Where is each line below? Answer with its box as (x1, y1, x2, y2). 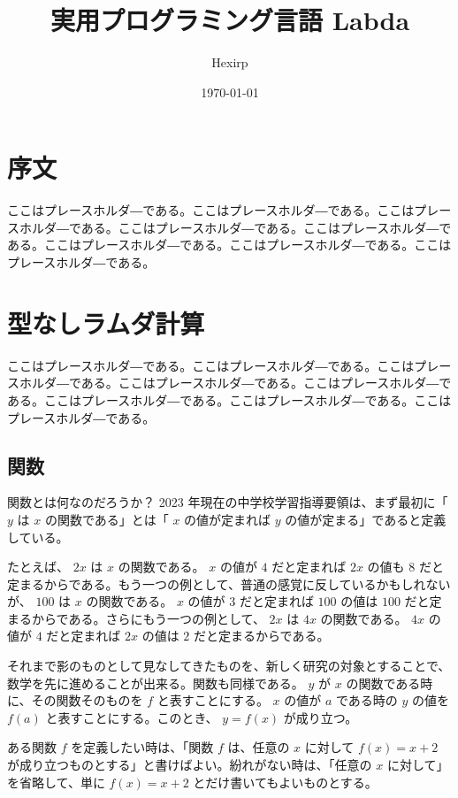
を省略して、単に (7, 772, 105, 791)
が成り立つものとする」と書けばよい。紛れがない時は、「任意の (7, 756, 372, 774)
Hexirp (211, 53, 248, 72)
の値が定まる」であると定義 (285, 510, 447, 528)
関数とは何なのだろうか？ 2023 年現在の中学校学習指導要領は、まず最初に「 (7, 493, 448, 511)
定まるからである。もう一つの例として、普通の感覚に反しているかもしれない (7, 574, 451, 593)
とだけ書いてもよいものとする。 (193, 772, 378, 791)
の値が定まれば (184, 510, 271, 528)
